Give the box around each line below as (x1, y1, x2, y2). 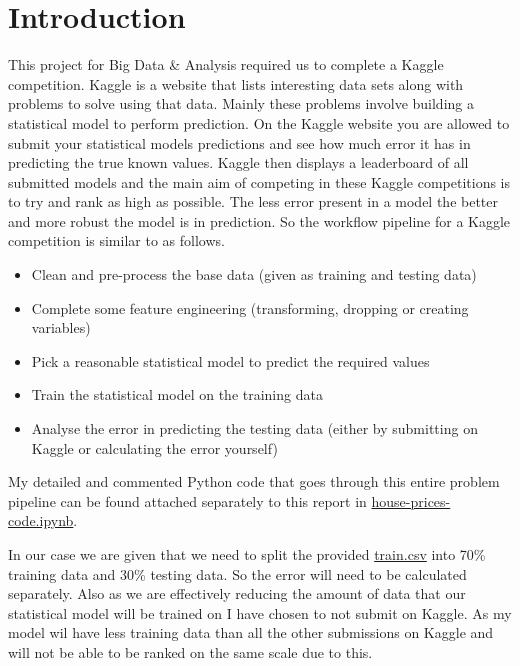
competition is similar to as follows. (8, 230, 225, 251)
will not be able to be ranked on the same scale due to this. (8, 641, 373, 662)
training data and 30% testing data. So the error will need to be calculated (8, 563, 467, 584)
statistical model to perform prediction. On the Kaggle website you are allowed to (8, 112, 510, 133)
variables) (31, 317, 91, 338)
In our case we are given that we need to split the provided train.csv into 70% (8, 544, 486, 564)
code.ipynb (8, 510, 74, 531)
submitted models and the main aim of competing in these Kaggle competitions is (8, 171, 511, 192)
